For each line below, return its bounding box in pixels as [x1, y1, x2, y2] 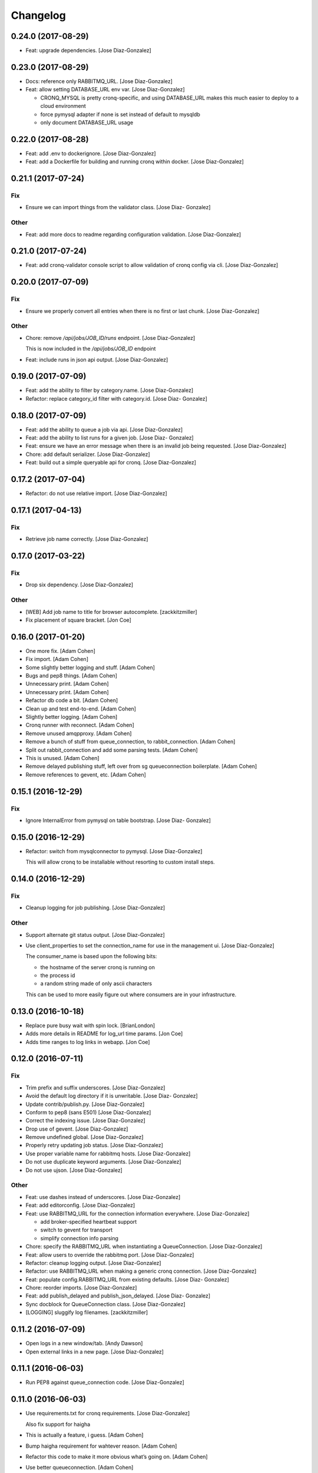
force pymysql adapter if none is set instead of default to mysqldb [40, 111, 200, 118]
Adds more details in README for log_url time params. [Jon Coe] [25, 1030, 183, 1037]
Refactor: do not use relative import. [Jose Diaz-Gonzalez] [25, 490, 167, 497]
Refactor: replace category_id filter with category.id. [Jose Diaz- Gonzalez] [25, 395, 207, 402]
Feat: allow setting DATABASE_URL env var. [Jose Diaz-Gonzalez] [25, 86, 185, 93]
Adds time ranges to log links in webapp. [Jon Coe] [25, 1038, 150, 1045]
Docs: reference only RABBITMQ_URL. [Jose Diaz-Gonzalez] [25, 77, 173, 85]
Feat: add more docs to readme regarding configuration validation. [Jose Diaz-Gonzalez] [25, 230, 241, 238]
